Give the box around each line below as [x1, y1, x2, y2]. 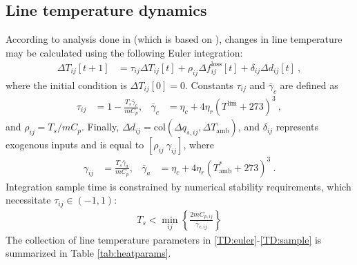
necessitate [6, 193, 51, 207]
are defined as [280, 77, 338, 92]
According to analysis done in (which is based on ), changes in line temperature [6, 32, 342, 46]
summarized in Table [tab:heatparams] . [6, 246, 171, 260]
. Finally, [81, 119, 119, 134]
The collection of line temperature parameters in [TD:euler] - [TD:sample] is [6, 232, 322, 246]
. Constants [184, 77, 233, 92]
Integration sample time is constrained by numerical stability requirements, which [6, 179, 351, 193]
